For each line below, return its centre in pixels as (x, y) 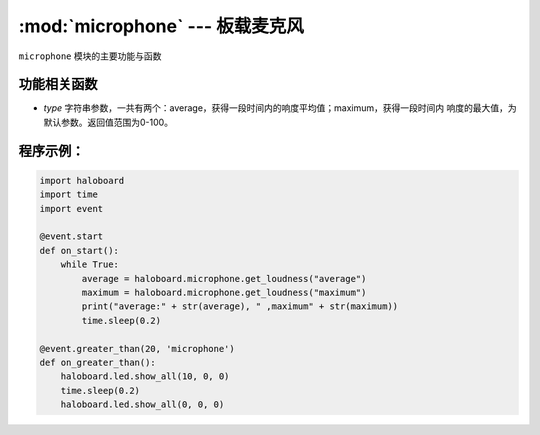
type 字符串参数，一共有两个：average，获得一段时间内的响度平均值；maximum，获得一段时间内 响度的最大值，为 (280, 108)
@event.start (71, 236)
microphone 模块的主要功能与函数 (90, 56)
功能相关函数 (58, 84)
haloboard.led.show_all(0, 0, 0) (142, 404)
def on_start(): (79, 250)
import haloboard (82, 180)
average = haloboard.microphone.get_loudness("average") (224, 278)
